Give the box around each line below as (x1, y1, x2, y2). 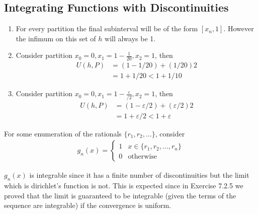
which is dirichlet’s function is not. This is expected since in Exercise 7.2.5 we (4, 180, 243, 191)
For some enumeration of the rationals (4, 128, 122, 138)
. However (223, 23, 254, 34)
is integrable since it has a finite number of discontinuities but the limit (29, 170, 249, 180)
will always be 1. (105, 33, 156, 43)
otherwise (128, 153, 157, 161)
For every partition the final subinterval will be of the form (16, 23, 198, 34)
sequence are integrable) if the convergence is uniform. (4, 200, 171, 210)
